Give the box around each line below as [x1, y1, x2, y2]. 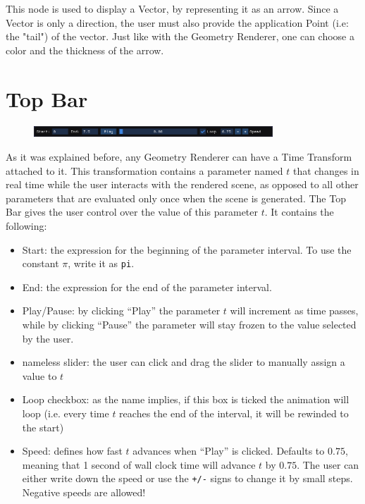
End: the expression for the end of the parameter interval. [22, 279, 272, 294]
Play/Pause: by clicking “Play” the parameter [22, 303, 221, 318]
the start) [22, 419, 64, 434]
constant [22, 256, 59, 271]
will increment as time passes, [230, 303, 359, 318]
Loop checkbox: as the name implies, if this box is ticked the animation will [22, 392, 349, 407]
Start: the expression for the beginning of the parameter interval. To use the [22, 242, 352, 257]
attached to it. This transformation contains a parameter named [6, 163, 283, 178]
